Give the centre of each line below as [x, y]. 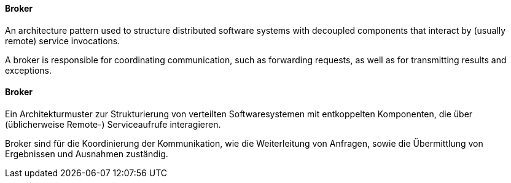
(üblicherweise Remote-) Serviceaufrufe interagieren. [113, 124]
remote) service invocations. [63, 41]
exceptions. [28, 70]
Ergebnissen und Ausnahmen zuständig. [87, 154]
